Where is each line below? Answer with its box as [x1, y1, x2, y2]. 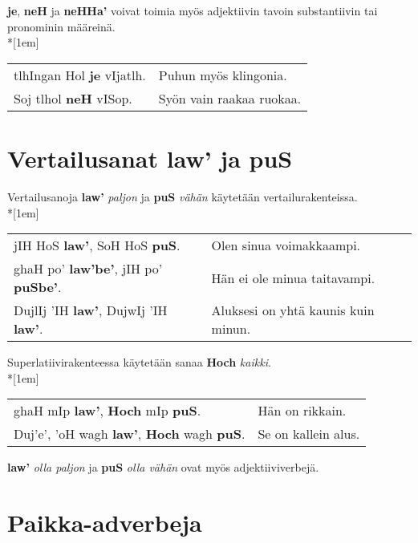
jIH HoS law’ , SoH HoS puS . [14, 236, 181, 255]
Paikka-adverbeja [7, 506, 202, 539]
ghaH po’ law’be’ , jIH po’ [14, 259, 163, 278]
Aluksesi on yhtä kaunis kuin [211, 301, 375, 320]
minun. [211, 319, 251, 338]
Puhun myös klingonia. [158, 65, 287, 84]
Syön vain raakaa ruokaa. [158, 88, 302, 107]
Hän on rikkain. [258, 401, 347, 420]
